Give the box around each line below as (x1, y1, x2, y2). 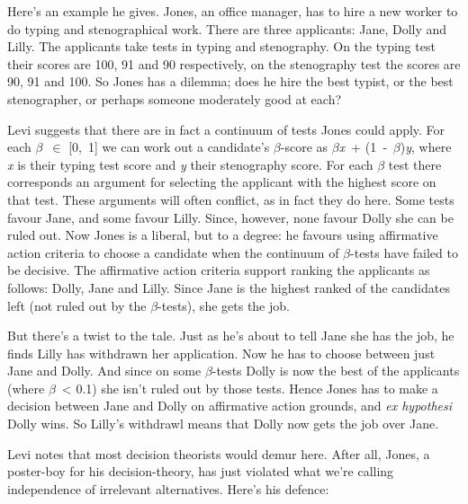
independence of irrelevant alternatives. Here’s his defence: (7, 479, 329, 498)
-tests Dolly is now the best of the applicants (211, 361, 460, 380)
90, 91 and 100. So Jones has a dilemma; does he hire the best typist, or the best (7, 72, 454, 91)
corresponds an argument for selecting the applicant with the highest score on (7, 172, 436, 191)
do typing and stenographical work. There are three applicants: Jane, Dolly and (7, 19, 447, 38)
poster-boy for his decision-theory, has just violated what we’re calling (7, 462, 394, 481)
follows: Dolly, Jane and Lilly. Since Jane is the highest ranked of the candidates (7, 278, 450, 296)
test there (388, 155, 442, 173)
